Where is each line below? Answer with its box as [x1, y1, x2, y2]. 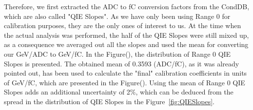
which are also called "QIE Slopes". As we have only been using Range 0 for [4, 11, 231, 21]
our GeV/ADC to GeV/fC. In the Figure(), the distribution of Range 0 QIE [4, 48, 231, 59]
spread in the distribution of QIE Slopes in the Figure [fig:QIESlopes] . [4, 96, 215, 106]
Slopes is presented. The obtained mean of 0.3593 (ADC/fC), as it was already [4, 58, 239, 68]
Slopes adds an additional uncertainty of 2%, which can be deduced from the [4, 87, 234, 97]
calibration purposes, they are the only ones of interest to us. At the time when [4, 20, 241, 31]
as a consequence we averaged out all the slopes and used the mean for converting [4, 39, 249, 49]
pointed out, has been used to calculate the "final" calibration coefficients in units [4, 68, 247, 78]
